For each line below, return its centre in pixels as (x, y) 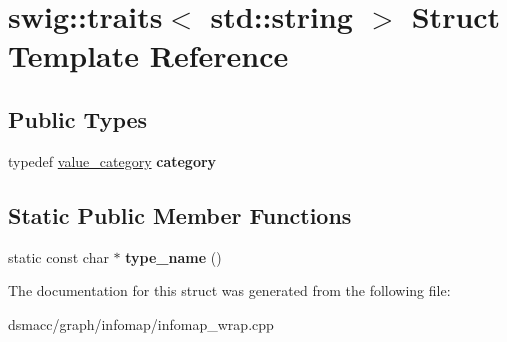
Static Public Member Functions (180, 214)
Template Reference (148, 55)
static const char (58, 256)
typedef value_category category (112, 160)
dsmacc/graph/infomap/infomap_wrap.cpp (141, 323)
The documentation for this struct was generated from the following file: (229, 290)
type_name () (173, 256)
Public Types (78, 118)
